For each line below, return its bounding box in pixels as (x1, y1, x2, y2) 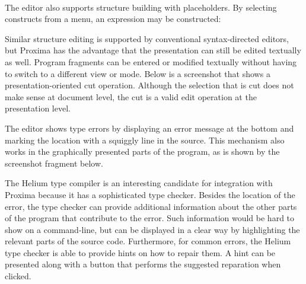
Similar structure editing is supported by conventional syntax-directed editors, (5, 32, 289, 44)
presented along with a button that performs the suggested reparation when (5, 258, 281, 270)
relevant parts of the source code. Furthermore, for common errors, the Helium (5, 235, 291, 247)
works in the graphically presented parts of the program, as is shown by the (5, 145, 280, 158)
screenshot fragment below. (5, 157, 103, 169)
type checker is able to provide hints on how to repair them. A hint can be (5, 246, 276, 259)
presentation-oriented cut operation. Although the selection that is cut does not (5, 79, 294, 91)
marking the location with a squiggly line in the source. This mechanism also (5, 133, 285, 146)
